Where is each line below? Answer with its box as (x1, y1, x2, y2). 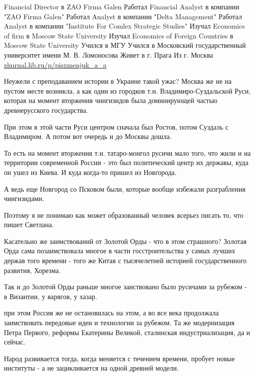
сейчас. (4, 337, 26, 347)
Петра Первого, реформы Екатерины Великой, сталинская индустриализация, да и (4, 327, 251, 337)
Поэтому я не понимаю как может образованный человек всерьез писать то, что (4, 209, 244, 220)
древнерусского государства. (4, 104, 88, 115)
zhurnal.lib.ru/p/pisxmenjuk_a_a (4, 59, 107, 69)
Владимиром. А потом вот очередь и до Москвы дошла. (4, 131, 172, 141)
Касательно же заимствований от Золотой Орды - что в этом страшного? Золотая (4, 236, 247, 246)
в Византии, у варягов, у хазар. (4, 291, 97, 301)
